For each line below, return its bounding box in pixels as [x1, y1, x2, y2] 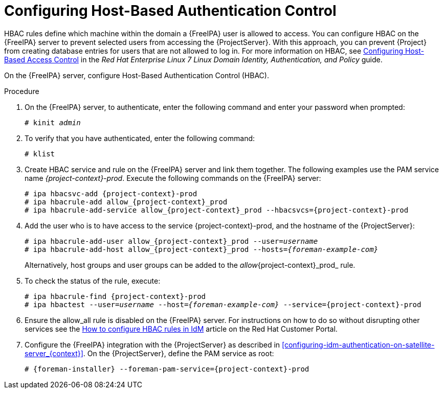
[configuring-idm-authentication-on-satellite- [282, 340, 435, 349]
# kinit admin [25, 118, 81, 127]
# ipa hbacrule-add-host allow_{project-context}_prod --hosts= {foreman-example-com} [25, 245, 379, 253]
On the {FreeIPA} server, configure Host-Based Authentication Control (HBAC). [4, 71, 269, 80]
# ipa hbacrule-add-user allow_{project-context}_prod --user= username [25, 237, 318, 245]
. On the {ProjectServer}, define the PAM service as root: [83, 349, 274, 358]
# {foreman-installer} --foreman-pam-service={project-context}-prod [25, 364, 309, 373]
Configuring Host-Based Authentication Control [4, 2, 337, 19]
